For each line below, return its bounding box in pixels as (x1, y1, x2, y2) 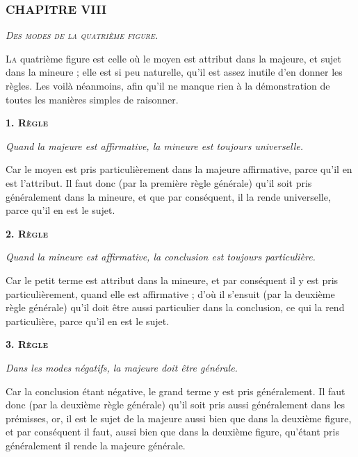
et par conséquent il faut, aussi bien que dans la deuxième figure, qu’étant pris (6, 424, 340, 439)
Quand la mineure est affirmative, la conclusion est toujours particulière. (6, 249, 316, 264)
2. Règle (6, 226, 49, 240)
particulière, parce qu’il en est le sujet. (6, 313, 170, 328)
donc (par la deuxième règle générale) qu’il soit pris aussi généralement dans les (6, 397, 345, 412)
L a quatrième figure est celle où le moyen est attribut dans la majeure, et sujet (6, 51, 341, 65)
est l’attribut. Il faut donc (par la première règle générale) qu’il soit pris (6, 175, 312, 190)
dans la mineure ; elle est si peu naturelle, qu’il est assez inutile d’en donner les (6, 65, 343, 79)
